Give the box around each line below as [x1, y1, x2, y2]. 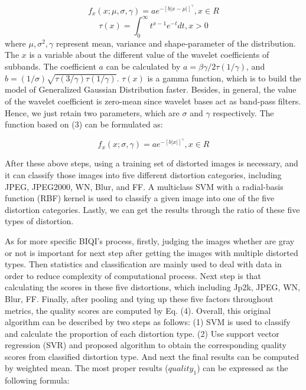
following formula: [5, 374, 70, 386]
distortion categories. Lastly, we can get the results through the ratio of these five [5, 203, 300, 215]
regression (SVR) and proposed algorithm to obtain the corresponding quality [5, 339, 287, 351]
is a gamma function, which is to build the [147, 71, 301, 84]
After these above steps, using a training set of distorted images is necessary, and [5, 157, 298, 169]
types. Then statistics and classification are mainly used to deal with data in [5, 258, 282, 270]
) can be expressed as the [197, 362, 288, 374]
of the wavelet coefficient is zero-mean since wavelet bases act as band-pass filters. [5, 95, 301, 107]
